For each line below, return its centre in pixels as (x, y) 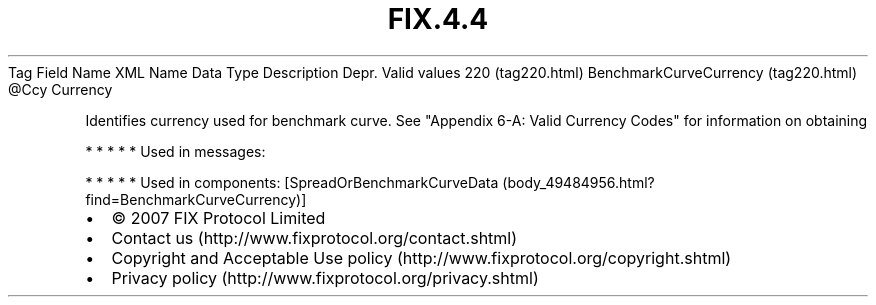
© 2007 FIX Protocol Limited (218, 217)
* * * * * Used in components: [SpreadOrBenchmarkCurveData (292, 182)
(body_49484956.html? (578, 182)
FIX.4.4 (438, 19)
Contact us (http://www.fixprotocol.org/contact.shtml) (314, 237)
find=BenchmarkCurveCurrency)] (196, 199)
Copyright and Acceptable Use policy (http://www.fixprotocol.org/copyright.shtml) (421, 257)
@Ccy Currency (60, 89)
